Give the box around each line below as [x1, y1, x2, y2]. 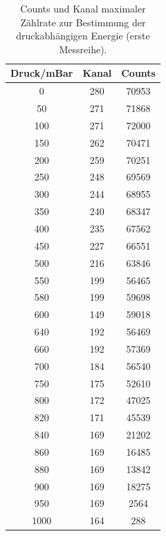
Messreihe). [59, 41, 107, 56]
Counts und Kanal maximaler [20, 1, 146, 15]
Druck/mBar [10, 66, 73, 80]
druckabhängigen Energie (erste [16, 28, 150, 43]
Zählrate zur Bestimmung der [20, 15, 146, 29]
